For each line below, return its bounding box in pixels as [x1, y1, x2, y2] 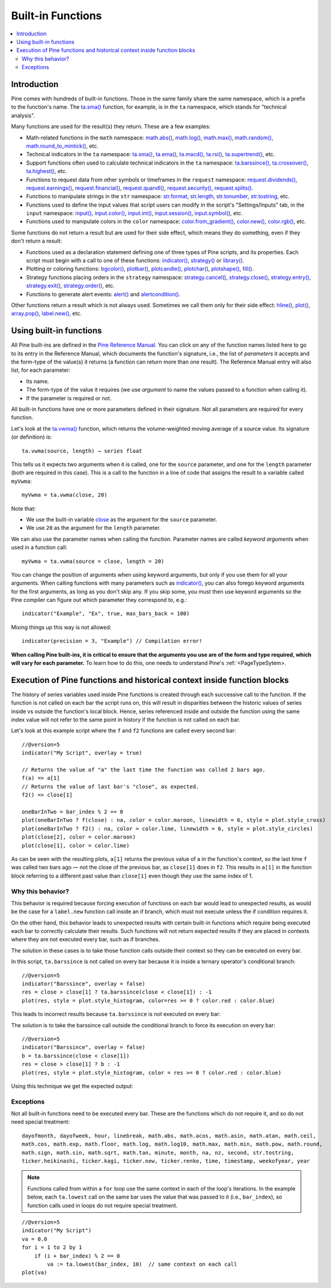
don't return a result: [11, 237, 62, 245]
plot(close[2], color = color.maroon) [22, 834, 136, 840]
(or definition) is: [11, 433, 52, 441]
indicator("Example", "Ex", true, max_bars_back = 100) [22, 610, 190, 617]
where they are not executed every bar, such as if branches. [11, 936, 160, 943]
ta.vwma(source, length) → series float [22, 448, 142, 454]
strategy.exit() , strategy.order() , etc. [26, 282, 115, 290]
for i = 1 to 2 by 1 [22, 1244, 82, 1251]
